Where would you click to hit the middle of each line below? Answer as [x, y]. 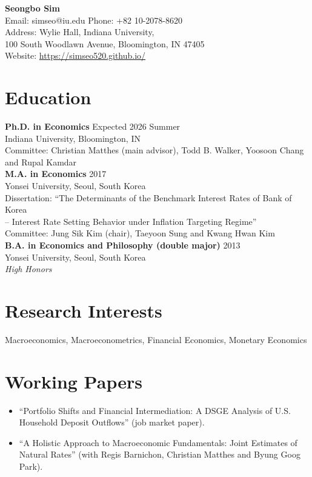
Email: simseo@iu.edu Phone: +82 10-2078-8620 [94, 20]
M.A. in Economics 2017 [56, 174]
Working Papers [74, 381]
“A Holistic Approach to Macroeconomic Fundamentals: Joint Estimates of [158, 442]
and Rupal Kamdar [41, 162]
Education [48, 97]
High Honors [28, 269]
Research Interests [84, 310]
